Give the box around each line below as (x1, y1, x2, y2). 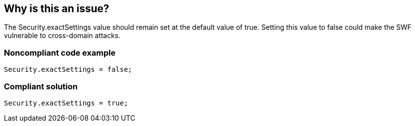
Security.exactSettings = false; (4, 65, 132, 74)
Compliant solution (4, 81, 78, 91)
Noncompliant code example (4, 47, 116, 58)
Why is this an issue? (4, 2, 109, 15)
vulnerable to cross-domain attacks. (4, 31, 121, 40)
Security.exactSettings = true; (4, 99, 128, 107)
